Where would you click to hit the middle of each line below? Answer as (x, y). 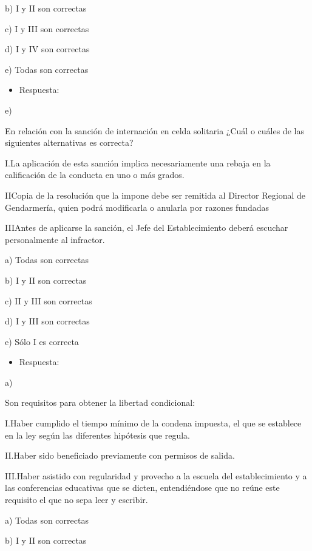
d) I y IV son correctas (47, 49)
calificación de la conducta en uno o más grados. (95, 175)
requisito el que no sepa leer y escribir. (76, 500)
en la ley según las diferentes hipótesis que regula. (97, 435)
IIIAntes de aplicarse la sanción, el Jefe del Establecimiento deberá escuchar (147, 228)
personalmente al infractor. (55, 239)
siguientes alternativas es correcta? (69, 142)
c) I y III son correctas (47, 28)
